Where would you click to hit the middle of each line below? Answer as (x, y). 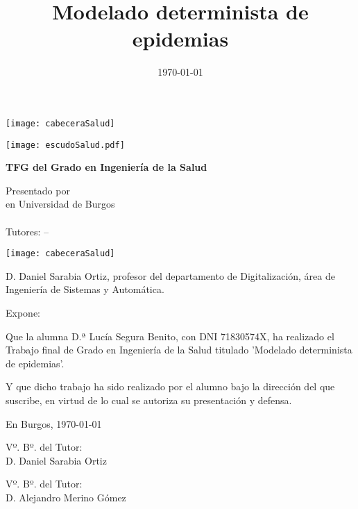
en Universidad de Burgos (60, 204)
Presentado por (38, 190)
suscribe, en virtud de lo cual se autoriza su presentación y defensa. (149, 400)
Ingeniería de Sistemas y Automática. (85, 289)
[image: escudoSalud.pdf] (65, 145)
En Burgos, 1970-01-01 (54, 423)
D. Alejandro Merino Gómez (66, 497)
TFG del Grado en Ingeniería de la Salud (106, 167)
